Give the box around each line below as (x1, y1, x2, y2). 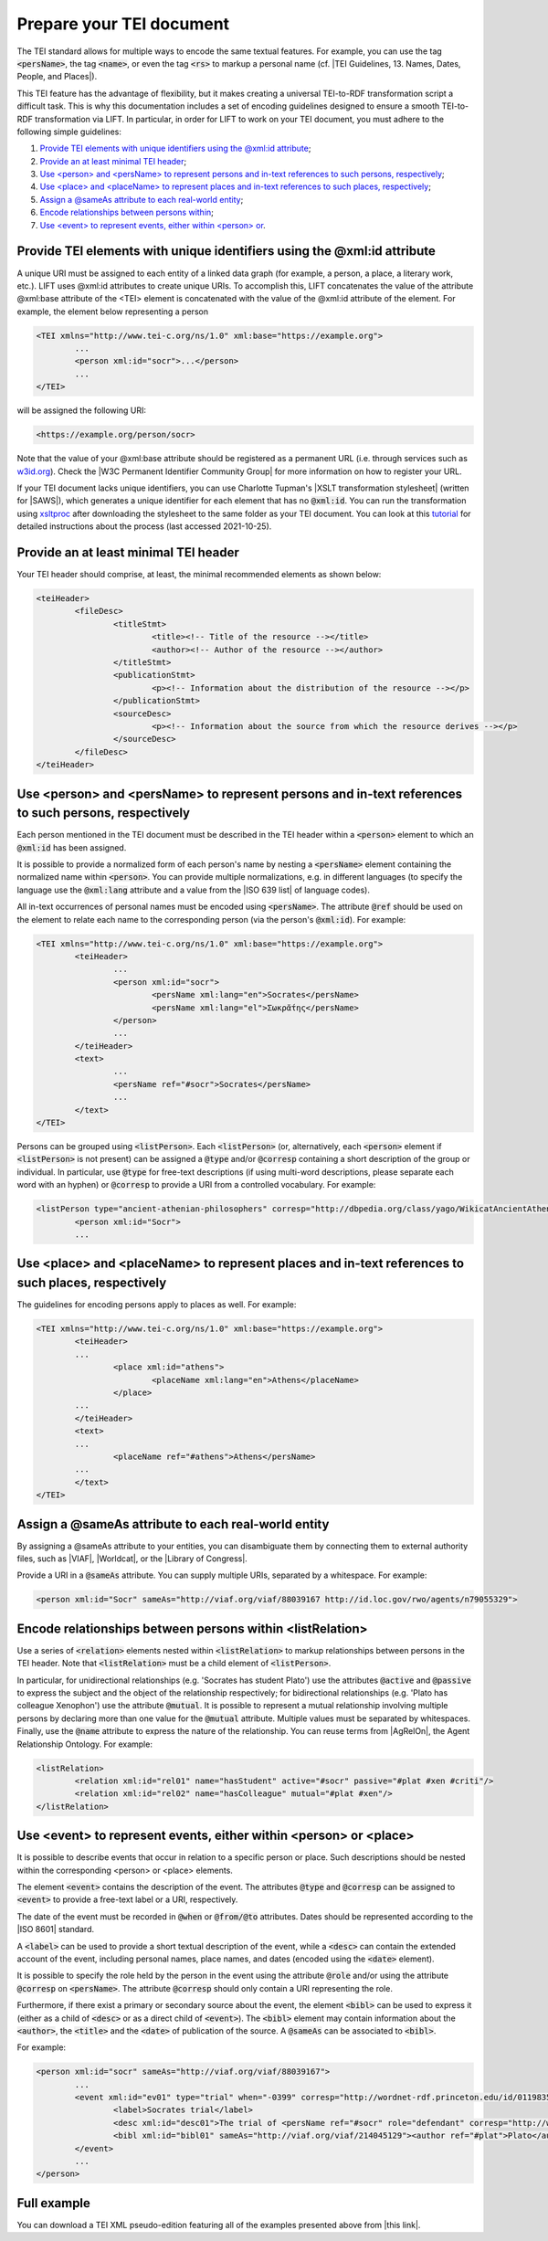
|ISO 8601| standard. (16, 1924, 95, 1935)
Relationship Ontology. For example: (16, 1739, 153, 1749)
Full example (16, 2195, 91, 2211)
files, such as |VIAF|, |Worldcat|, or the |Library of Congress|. (16, 1553, 248, 1564)
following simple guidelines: (16, 126, 122, 137)
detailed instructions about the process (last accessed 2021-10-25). (16, 521, 272, 532)
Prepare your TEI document (16, 14, 230, 34)
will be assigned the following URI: (16, 405, 146, 416)
